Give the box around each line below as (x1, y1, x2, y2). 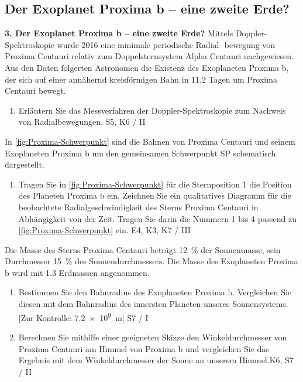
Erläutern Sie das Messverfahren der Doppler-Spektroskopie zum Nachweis (18, 104, 286, 116)
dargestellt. (5, 158, 44, 170)
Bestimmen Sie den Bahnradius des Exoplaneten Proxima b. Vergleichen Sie (18, 286, 292, 298)
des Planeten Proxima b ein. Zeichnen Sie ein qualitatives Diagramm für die (18, 189, 291, 202)
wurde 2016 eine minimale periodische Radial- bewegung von (57, 38, 276, 50)
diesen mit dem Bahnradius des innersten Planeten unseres (18, 298, 230, 310)
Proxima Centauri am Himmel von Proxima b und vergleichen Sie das (18, 342, 269, 354)
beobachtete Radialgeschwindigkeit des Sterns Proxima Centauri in (18, 200, 259, 213)
